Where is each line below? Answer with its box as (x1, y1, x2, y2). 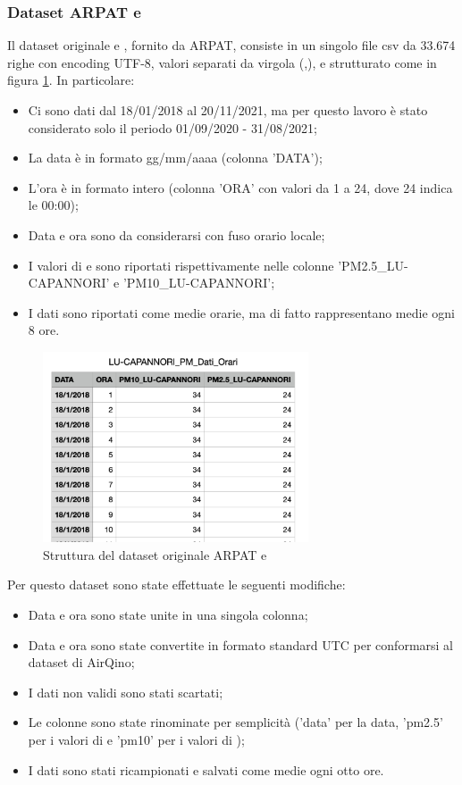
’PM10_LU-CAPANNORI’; (122, 273, 275, 292)
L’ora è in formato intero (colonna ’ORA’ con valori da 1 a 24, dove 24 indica (28, 178, 453, 196)
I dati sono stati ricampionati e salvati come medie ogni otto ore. (28, 760, 384, 779)
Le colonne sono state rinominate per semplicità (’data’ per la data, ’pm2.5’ (28, 713, 443, 731)
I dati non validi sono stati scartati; (28, 682, 223, 701)
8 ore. (28, 321, 60, 339)
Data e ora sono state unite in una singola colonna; (28, 605, 308, 623)
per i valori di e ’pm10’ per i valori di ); (28, 730, 245, 748)
